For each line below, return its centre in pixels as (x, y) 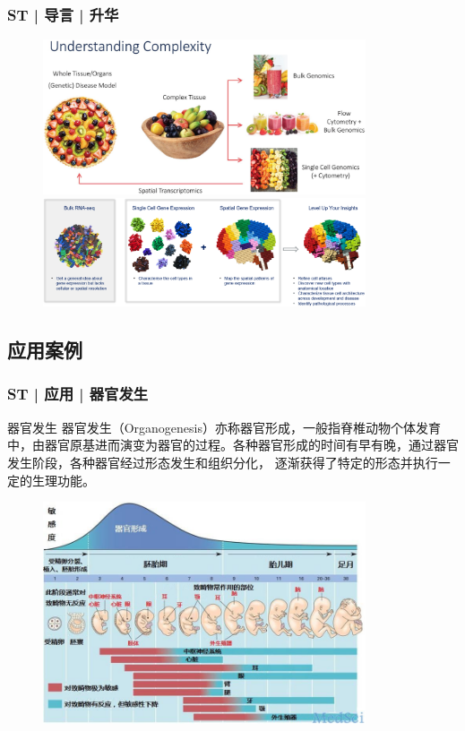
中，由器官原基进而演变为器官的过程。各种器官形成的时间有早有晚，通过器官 (233, 445)
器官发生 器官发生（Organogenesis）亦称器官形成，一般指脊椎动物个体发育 (224, 427)
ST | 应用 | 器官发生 (78, 394)
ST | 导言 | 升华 (63, 14)
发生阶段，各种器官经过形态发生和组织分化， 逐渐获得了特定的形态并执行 (223, 462)
